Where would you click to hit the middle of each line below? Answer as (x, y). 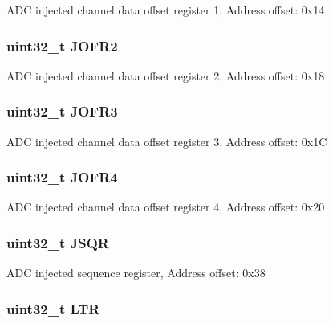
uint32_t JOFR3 (62, 111)
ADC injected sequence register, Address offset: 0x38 (136, 273)
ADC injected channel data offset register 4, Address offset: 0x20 (166, 207)
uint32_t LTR (53, 308)
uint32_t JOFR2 (62, 45)
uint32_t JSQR (58, 242)
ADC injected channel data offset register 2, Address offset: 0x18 (166, 75)
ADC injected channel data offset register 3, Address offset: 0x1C (167, 141)
